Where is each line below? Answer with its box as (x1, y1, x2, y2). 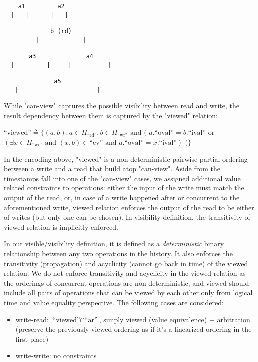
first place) (15, 333, 49, 344)
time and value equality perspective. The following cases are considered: (4, 297, 224, 307)
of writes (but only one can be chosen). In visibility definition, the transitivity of (4, 212, 250, 222)
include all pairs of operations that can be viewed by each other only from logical (4, 287, 253, 298)
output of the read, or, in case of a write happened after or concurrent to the (4, 192, 240, 202)
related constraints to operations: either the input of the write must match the (4, 182, 244, 193)
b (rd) (50, 27, 72, 35)
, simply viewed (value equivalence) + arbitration (99, 314, 250, 324)
